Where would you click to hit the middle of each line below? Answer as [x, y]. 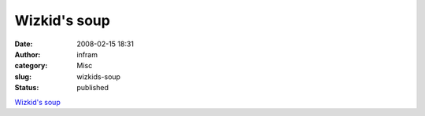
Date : [24, 44]
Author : [28, 54]
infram [87, 54]
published [93, 88]
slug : [23, 76]
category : [31, 66]
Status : [27, 88]
